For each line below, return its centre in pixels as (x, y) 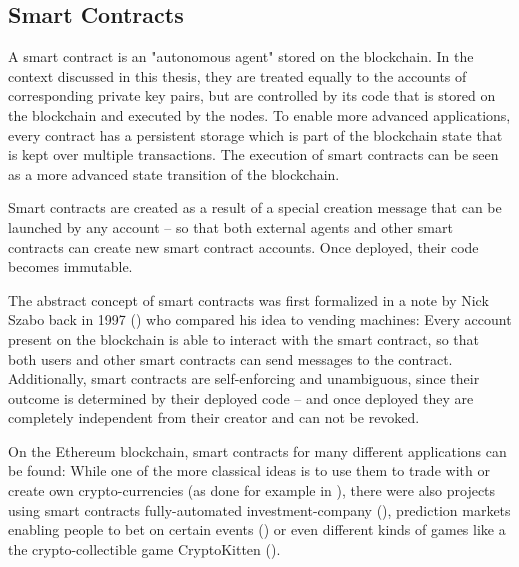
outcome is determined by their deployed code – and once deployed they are (241, 397)
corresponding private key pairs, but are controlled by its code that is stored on (252, 95)
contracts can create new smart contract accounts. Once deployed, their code (243, 246)
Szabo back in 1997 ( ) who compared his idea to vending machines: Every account (260, 319)
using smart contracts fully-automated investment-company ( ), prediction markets (259, 509)
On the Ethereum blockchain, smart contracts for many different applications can (257, 450)
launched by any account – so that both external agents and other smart (230, 226)
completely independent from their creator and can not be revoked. (214, 417)
